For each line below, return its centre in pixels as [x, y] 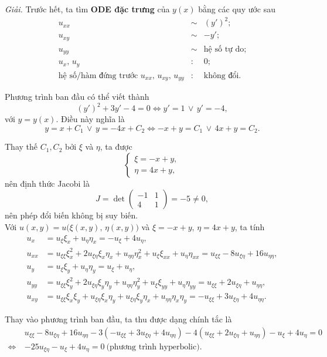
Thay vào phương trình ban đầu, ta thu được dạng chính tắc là [118, 319]
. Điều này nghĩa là [90, 119]
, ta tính [250, 226]
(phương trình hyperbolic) [153, 347]
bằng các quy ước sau [237, 9]
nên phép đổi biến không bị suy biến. [71, 215]
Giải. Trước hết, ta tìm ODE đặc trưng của [87, 9]
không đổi [221, 75]
